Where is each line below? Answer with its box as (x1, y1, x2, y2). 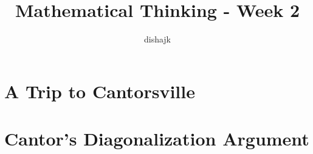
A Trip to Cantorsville (4, 78, 195, 103)
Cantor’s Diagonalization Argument (4, 126, 309, 151)
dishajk (143, 33, 171, 45)
